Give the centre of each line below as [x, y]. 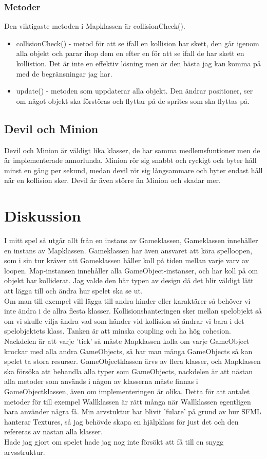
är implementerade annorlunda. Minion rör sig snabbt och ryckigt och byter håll [130, 160]
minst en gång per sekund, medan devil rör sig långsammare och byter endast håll [133, 170]
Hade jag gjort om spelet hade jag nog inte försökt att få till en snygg [114, 441]
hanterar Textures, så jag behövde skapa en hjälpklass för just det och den [121, 421]
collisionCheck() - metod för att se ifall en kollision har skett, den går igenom [138, 43]
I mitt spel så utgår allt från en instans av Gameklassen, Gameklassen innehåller [131, 240]
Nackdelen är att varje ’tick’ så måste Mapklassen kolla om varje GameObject [127, 341]
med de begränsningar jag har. [64, 73]
